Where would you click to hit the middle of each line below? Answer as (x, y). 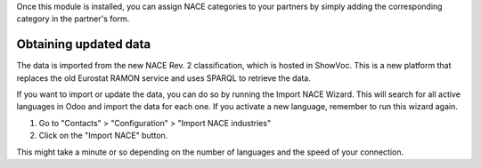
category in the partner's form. (73, 19)
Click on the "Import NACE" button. (103, 136)
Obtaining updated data (84, 44)
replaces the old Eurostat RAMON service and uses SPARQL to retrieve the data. (164, 78)
